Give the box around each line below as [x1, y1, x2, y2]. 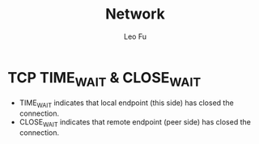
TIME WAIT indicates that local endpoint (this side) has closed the [19, 98, 234, 110]
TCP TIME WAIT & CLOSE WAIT [7, 68, 202, 90]
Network [105, 5, 165, 23]
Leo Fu [123, 32, 147, 41]
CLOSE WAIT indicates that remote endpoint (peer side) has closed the [19, 117, 252, 129]
